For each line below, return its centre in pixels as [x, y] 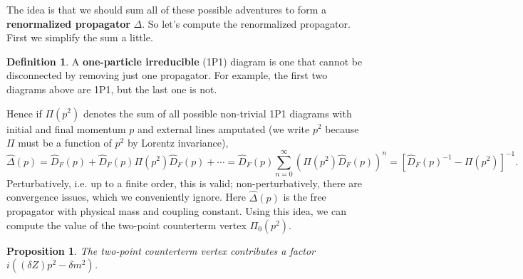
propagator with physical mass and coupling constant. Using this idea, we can [176, 211]
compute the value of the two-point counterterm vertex [126, 225]
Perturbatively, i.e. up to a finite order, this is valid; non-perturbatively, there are [184, 183]
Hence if [24, 113]
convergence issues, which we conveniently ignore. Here [126, 197]
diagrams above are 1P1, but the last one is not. [112, 89]
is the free [305, 197]
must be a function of [65, 143]
